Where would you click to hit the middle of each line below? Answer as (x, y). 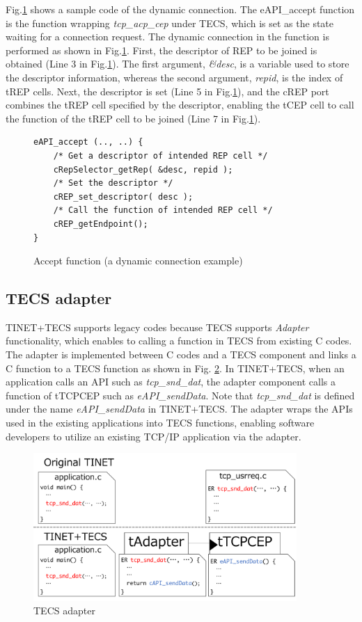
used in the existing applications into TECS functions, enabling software (160, 423)
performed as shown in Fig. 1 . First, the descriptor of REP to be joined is (162, 50)
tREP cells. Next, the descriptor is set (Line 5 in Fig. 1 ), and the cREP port (167, 91)
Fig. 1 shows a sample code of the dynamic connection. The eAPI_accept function (180, 9)
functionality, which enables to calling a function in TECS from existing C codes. (179, 341)
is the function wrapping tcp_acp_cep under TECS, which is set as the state (170, 23)
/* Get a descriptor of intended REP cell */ (160, 155)
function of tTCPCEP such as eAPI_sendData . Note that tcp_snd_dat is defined (180, 395)
